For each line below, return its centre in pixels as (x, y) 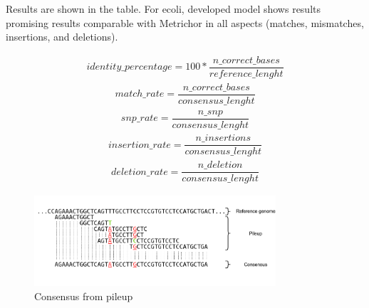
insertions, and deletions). (62, 37)
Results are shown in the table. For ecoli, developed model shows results (163, 9)
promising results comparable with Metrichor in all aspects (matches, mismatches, (185, 22)
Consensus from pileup (84, 296)
